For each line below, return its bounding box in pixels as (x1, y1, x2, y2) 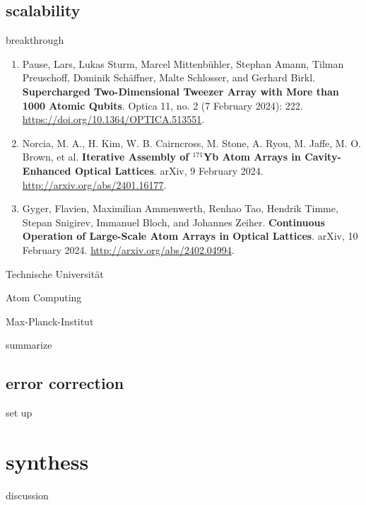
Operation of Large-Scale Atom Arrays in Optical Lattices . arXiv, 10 (22, 228, 358, 243)
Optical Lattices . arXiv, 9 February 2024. (74, 163, 264, 178)
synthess (6, 446, 89, 475)
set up (6, 405, 33, 420)
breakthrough (6, 33, 64, 47)
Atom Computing (6, 290, 82, 305)
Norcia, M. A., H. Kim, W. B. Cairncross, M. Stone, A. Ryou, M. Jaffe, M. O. (22, 135, 361, 150)
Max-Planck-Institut (6, 313, 94, 328)
